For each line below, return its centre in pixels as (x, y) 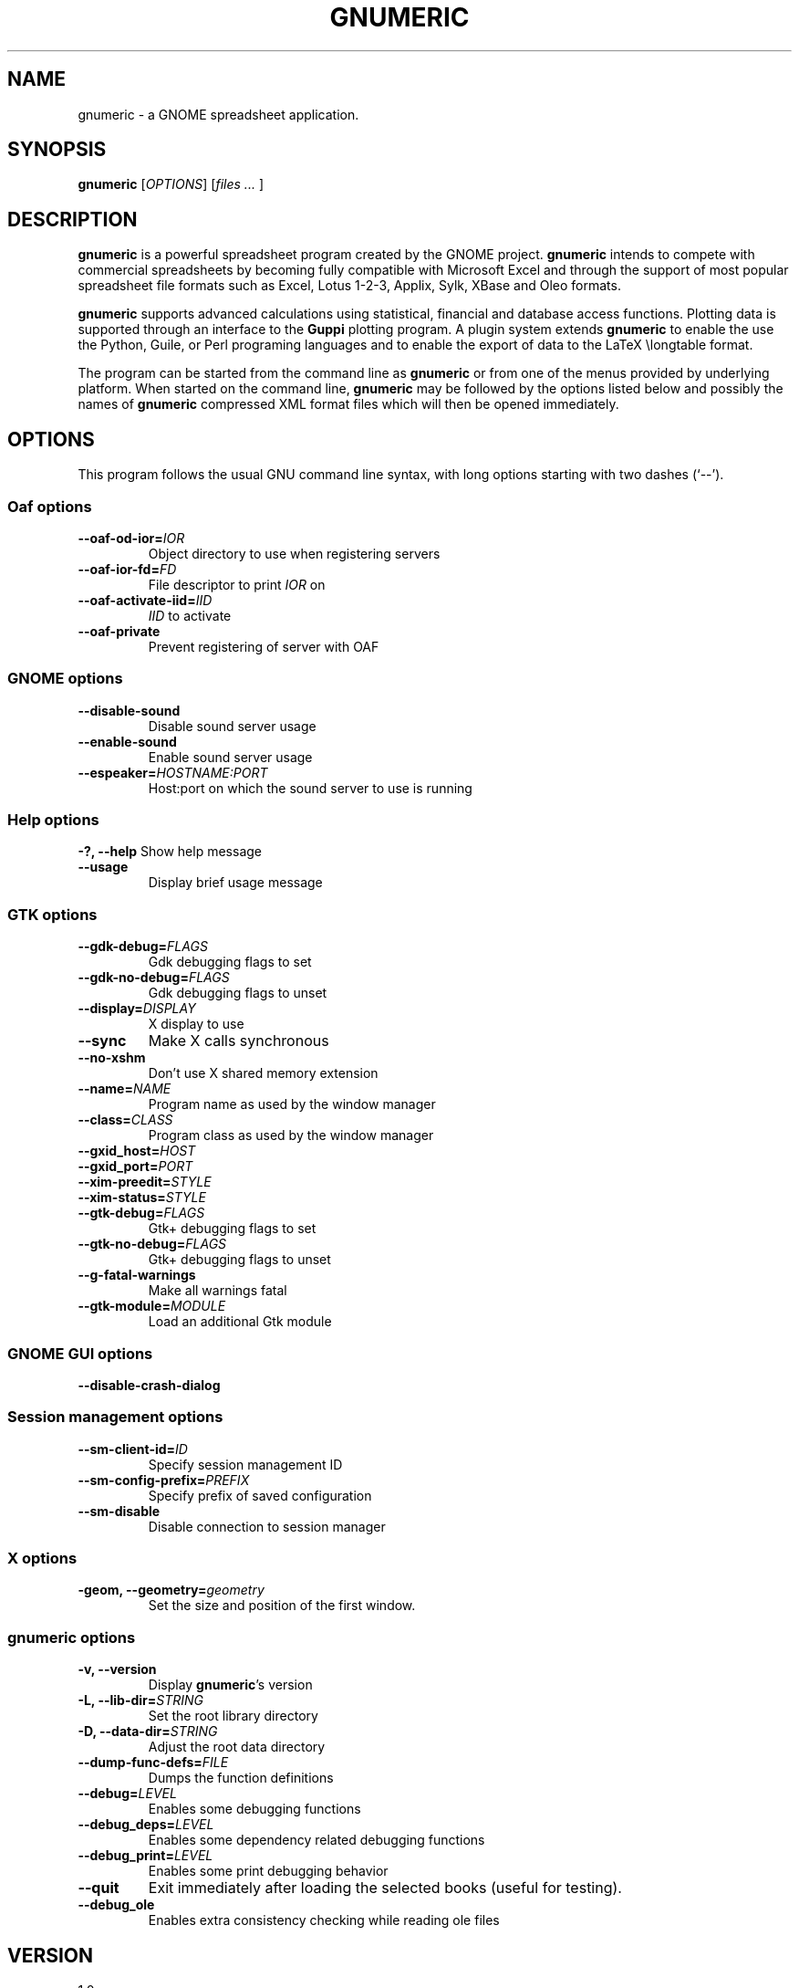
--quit (99, 1888)
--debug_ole (116, 1905)
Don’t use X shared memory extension (263, 1073)
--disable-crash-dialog (149, 1385)
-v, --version (117, 1669)
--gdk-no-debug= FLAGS (154, 978)
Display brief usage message (235, 883)
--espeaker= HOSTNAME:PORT (173, 772)
